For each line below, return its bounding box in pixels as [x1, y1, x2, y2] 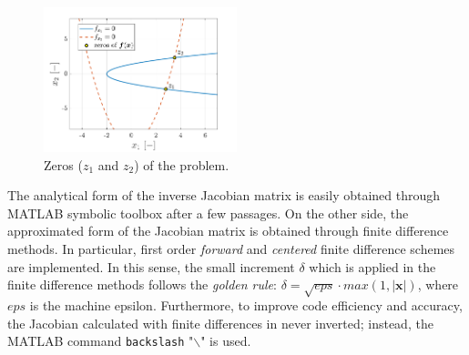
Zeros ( [44, 155, 83, 174]
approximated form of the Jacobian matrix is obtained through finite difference [7, 221, 449, 240]
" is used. [200, 331, 251, 350]
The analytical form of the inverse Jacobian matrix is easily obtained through [7, 186, 441, 205]
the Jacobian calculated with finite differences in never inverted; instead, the [7, 313, 433, 332]
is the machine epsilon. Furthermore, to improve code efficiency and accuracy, [29, 296, 463, 315]
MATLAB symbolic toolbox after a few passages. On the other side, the [7, 203, 409, 222]
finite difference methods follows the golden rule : [7, 275, 277, 294]
